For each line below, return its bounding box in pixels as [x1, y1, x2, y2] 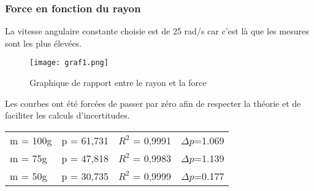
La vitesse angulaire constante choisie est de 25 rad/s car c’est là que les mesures [5, 25, 309, 37]
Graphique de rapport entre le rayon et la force [29, 76, 207, 89]
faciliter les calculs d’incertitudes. [5, 109, 130, 122]
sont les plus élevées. [5, 36, 82, 49]
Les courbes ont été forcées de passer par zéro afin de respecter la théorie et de [5, 96, 301, 109]
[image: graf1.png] [29, 58, 109, 68]
